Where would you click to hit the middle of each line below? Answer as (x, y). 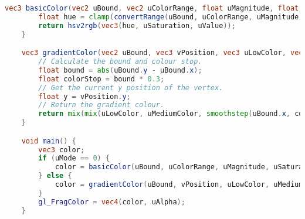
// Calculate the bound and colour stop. (120, 62)
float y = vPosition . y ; (84, 96)
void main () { (49, 141)
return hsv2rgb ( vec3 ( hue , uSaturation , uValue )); (137, 25)
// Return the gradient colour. (101, 105)
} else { (55, 176)
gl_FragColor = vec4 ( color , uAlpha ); (112, 202)
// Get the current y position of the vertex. (131, 88)
